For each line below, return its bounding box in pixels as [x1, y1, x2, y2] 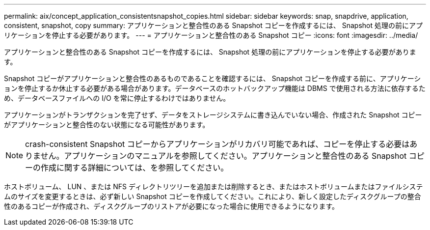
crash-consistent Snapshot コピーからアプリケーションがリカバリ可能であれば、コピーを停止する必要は [25, 139, 410, 149]
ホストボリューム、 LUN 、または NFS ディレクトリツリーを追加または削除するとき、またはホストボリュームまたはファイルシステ [4, 182, 423, 191]
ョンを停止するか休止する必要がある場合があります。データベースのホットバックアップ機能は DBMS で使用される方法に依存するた [4, 84, 426, 92]
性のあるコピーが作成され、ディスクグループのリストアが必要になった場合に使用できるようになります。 [4, 202, 339, 210]
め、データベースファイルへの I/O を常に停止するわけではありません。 [4, 94, 230, 102]
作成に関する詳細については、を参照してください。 [41, 163, 229, 172]
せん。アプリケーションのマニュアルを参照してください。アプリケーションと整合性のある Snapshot [40, 151, 407, 161]
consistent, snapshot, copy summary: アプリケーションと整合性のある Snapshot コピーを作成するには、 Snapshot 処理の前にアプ [4, 21, 423, 29]
